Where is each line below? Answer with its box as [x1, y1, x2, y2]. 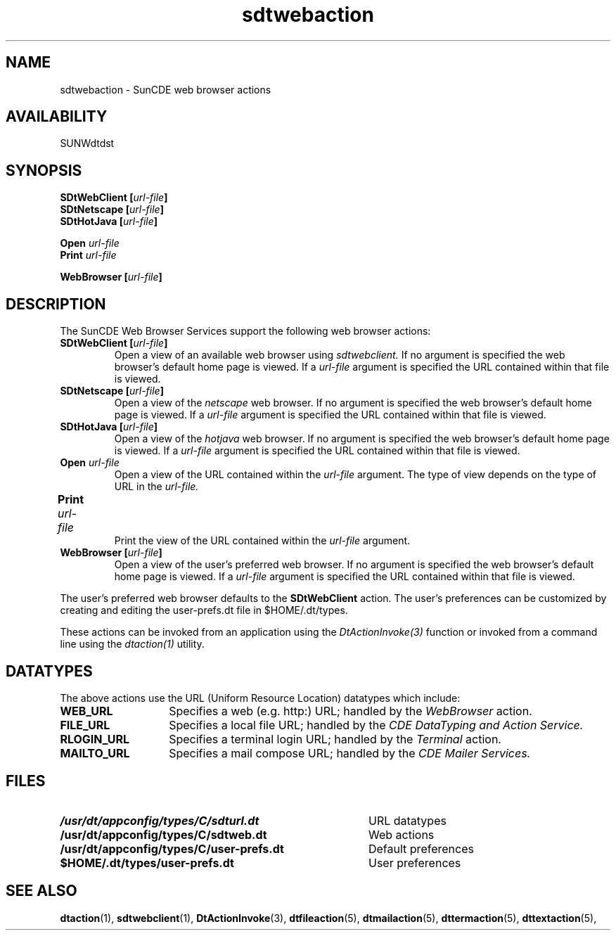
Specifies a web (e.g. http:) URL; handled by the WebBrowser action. [169, 703, 532, 718]
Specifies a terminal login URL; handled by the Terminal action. [169, 731, 501, 746]
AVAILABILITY [6, 108, 108, 126]
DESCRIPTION [6, 295, 106, 313]
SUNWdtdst [60, 137, 115, 150]
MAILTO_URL [60, 745, 130, 760]
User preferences [368, 855, 461, 870]
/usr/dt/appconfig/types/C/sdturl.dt [60, 813, 259, 828]
